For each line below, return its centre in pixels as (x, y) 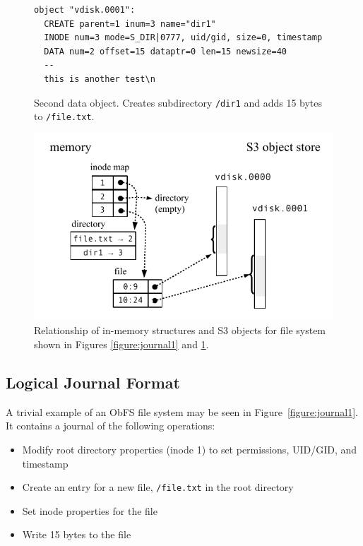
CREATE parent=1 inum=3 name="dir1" (130, 24)
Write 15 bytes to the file (77, 534)
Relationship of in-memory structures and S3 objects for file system (180, 330)
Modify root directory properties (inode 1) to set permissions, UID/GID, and (190, 450)
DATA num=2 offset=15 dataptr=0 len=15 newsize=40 (165, 51)
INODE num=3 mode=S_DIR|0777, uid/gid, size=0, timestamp (183, 38)
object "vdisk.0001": (85, 10)
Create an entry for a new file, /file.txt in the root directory (158, 487)
